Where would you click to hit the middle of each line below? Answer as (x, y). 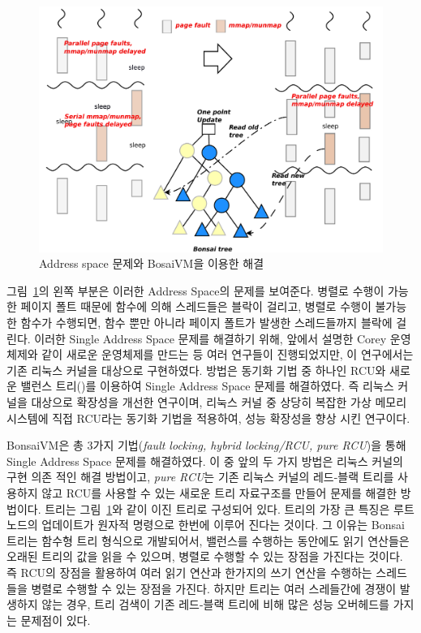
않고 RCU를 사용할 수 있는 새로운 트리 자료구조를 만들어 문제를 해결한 (219, 492)
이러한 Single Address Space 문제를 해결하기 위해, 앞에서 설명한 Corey (210, 338)
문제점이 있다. (56, 620)
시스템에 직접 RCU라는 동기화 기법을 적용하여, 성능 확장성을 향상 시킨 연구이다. (208, 418)
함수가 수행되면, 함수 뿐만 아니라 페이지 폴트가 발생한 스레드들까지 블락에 (206, 323)
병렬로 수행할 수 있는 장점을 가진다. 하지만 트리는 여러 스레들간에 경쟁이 (214, 588)
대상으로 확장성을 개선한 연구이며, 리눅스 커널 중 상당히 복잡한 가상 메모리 (219, 402)
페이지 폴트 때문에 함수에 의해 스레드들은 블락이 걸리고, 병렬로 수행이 (196, 306)
